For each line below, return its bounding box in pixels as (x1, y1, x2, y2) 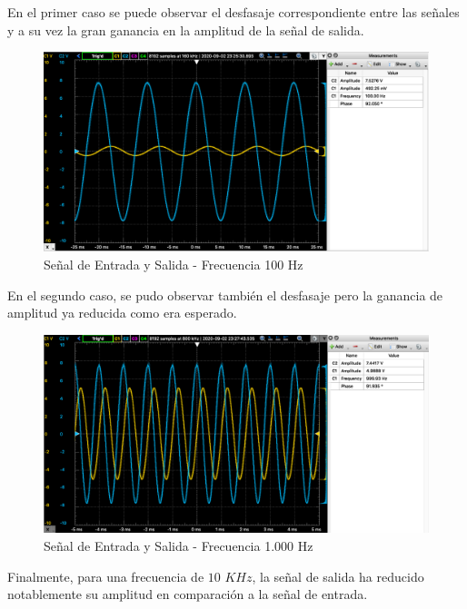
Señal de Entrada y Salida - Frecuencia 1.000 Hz (44, 536, 313, 555)
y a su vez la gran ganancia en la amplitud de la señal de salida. (7, 20, 364, 39)
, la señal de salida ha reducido (252, 566, 424, 585)
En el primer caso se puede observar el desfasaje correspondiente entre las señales (7, 3, 460, 21)
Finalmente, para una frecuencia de (7, 566, 204, 585)
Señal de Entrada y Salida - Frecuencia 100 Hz (44, 255, 303, 274)
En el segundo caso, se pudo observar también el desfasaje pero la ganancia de (7, 285, 443, 304)
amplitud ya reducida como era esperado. (7, 303, 237, 322)
